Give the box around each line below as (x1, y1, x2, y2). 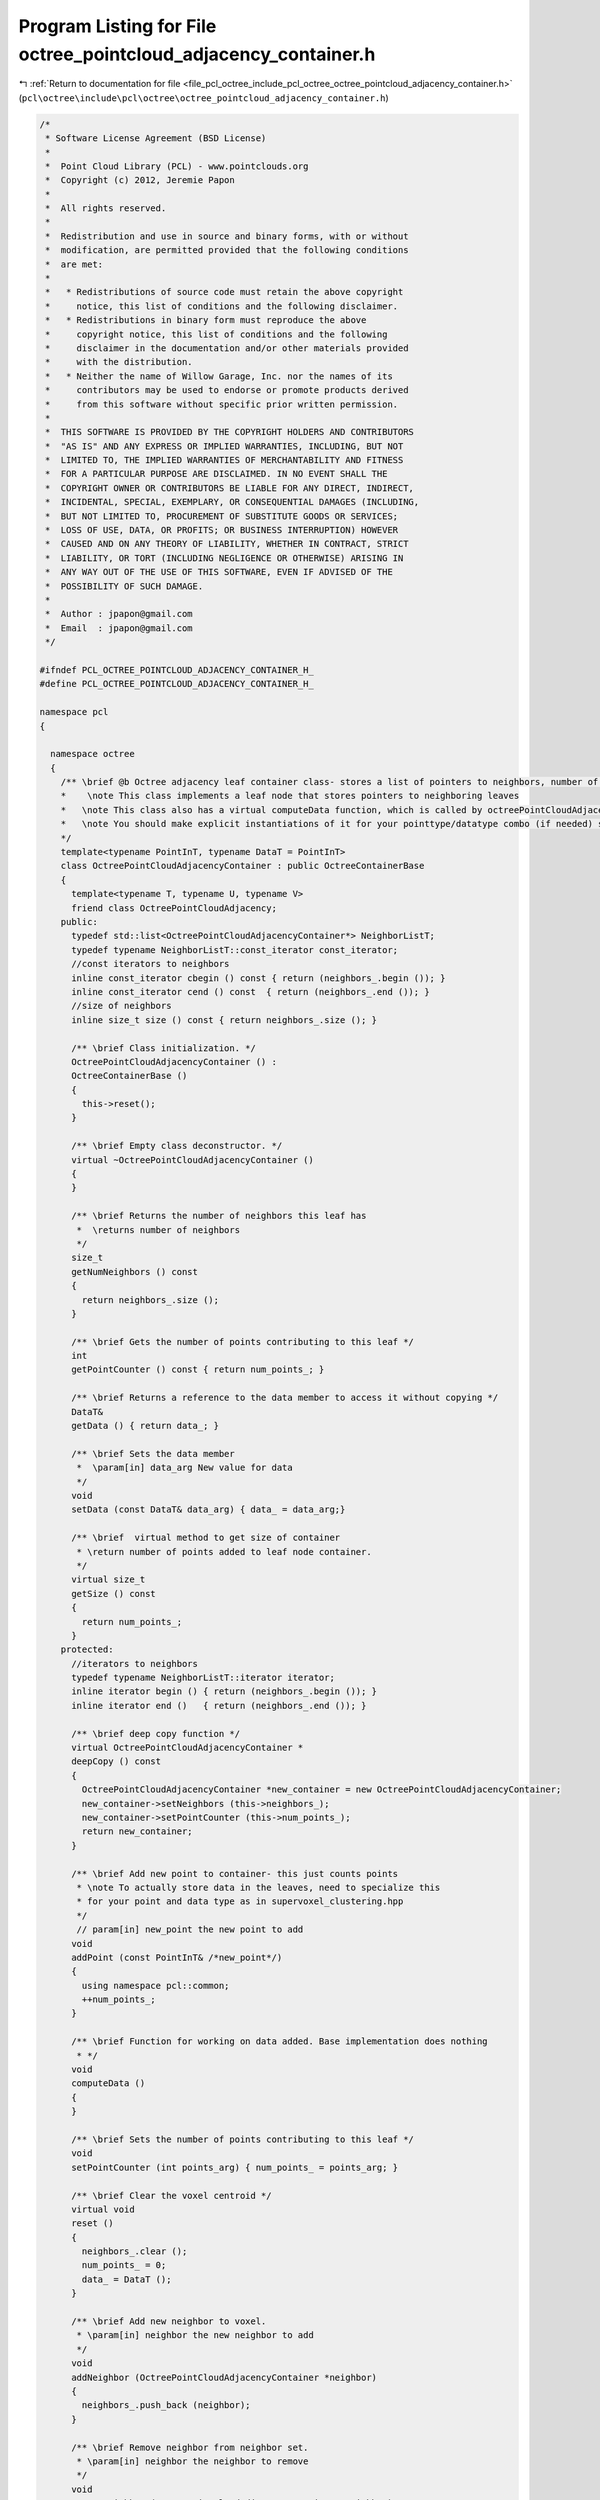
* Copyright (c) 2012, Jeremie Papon (45, 175, 235, 186)
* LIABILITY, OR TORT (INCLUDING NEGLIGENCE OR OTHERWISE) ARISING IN (45, 552, 404, 564)
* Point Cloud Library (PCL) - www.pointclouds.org (45, 160, 309, 172)
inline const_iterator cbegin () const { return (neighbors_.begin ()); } (71, 972, 446, 984)
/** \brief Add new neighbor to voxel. (71, 2316, 267, 2327)
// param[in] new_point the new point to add (76, 1924, 304, 1935)
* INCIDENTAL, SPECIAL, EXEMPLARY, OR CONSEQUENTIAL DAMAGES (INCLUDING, (45, 496, 420, 508)
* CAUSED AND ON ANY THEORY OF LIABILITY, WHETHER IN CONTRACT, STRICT (45, 538, 409, 550)
